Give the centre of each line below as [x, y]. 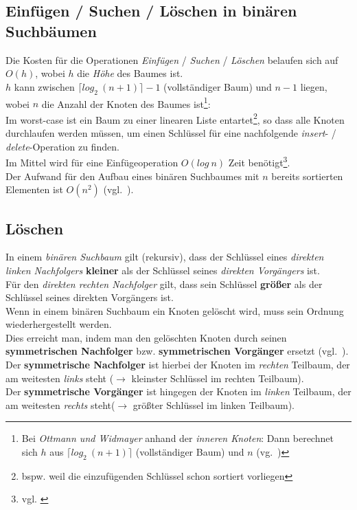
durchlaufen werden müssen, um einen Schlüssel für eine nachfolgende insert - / [171, 133]
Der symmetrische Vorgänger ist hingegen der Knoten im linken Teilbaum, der [178, 391]
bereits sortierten [307, 176]
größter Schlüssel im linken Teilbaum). [214, 404]
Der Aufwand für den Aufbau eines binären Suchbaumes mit [133, 176]
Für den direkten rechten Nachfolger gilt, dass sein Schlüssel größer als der [164, 284]
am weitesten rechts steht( [60, 404]
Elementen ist [34, 189]
